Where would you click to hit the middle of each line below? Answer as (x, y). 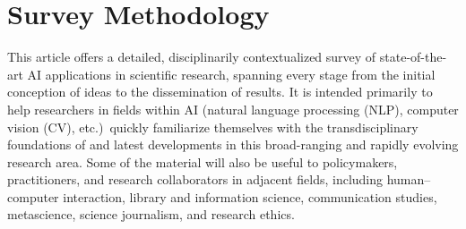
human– (409, 179)
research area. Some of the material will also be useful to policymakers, (203, 161)
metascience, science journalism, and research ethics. (151, 214)
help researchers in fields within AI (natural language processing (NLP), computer (233, 109)
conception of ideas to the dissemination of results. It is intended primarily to (220, 92)
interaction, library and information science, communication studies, (250, 196)
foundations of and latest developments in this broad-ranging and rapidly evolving (233, 144)
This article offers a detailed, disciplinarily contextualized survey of (192, 57)
